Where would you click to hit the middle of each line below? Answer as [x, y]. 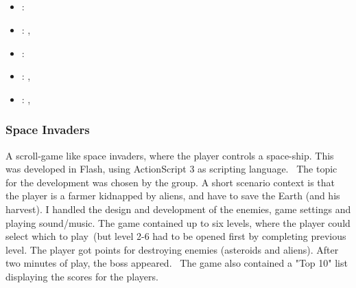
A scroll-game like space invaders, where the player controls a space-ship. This [170, 155]
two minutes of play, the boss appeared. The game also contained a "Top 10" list [177, 263]
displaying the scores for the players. [82, 276]
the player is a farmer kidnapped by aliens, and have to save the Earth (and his [173, 196]
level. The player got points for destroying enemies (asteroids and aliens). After [172, 249]
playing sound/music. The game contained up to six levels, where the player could [178, 222]
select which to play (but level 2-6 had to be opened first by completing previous [176, 236]
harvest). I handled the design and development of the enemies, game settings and [178, 209]
